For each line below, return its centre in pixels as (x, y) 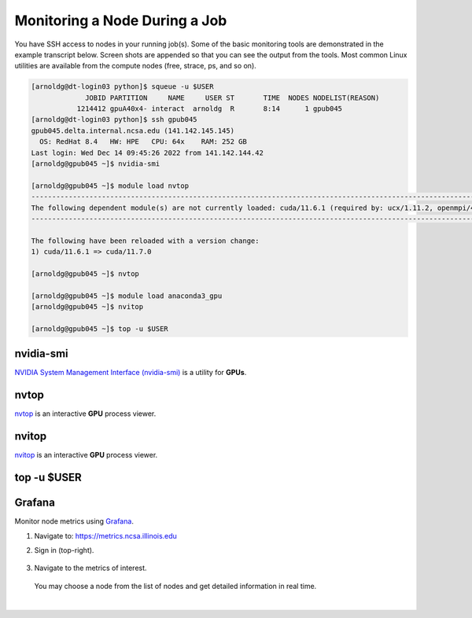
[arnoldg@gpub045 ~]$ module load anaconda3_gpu (127, 296)
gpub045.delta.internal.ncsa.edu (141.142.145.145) (133, 131)
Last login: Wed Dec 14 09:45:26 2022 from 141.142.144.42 (147, 153)
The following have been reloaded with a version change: (145, 241)
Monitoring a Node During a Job (121, 20)
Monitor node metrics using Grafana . (74, 521)
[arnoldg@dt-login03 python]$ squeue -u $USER (122, 87)
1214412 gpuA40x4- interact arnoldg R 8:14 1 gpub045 (209, 109)
